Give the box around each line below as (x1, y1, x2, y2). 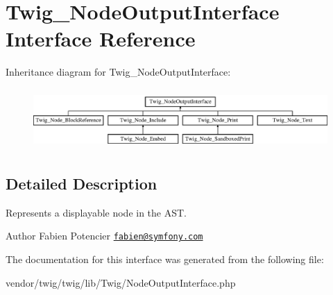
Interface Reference (6, 24, 196, 53)
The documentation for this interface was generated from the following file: (6, 252, 324, 267)
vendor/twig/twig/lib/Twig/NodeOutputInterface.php (6, 275, 236, 289)
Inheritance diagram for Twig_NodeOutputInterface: (6, 65, 231, 79)
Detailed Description (6, 173, 157, 194)
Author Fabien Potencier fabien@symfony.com (6, 228, 203, 243)
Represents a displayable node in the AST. (6, 205, 187, 219)
